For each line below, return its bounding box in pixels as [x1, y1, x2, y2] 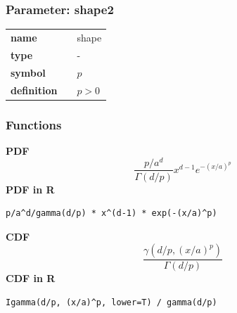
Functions [6, 115, 62, 133]
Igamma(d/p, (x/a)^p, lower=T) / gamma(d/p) [6, 297, 217, 307]
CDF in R [6, 271, 56, 286]
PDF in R [6, 181, 55, 196]
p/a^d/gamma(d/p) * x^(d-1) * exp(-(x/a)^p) [6, 208, 217, 219]
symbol [11, 65, 46, 79]
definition [11, 82, 58, 97]
